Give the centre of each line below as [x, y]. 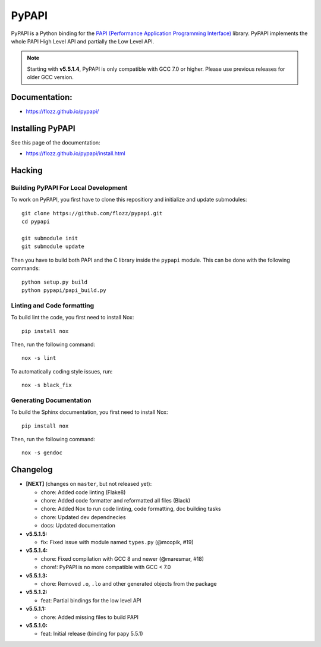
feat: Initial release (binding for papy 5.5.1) [92, 634]
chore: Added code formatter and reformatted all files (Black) [116, 501]
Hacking [27, 170]
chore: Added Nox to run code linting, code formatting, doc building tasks [131, 509]
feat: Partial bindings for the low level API [91, 600]
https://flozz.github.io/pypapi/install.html [75, 153]
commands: [26, 268]
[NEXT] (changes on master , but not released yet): [89, 484]
